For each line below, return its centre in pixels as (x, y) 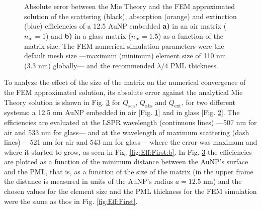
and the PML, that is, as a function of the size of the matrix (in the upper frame (129, 171)
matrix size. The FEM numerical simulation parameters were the (124, 45)
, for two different (208, 102)
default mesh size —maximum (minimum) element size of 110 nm (125, 56)
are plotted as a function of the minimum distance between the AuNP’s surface (126, 162)
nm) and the (223, 181)
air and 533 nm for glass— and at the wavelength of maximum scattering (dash (127, 132)
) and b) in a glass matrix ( (89, 35)
